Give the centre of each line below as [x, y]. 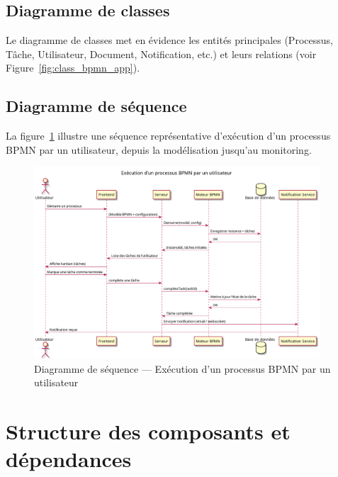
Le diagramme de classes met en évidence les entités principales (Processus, [169, 40]
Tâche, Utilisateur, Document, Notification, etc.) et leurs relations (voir [161, 54]
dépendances [69, 459]
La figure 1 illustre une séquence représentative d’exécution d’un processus [168, 136]
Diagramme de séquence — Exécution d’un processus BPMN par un [182, 368]
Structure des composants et [148, 431]
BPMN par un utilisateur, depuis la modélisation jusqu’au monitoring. [159, 149]
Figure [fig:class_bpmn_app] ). [73, 68]
